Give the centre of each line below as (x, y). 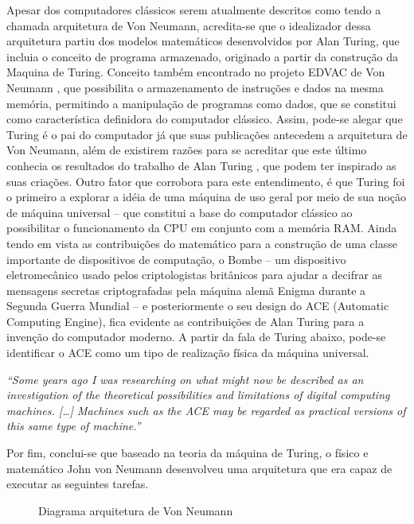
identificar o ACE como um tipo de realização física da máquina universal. (188, 353)
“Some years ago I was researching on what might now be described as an (185, 379)
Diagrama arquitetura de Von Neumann (136, 510)
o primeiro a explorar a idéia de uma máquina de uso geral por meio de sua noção (207, 197)
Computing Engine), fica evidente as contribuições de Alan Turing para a (186, 321)
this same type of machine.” (74, 426)
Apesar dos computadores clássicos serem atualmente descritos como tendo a (194, 10)
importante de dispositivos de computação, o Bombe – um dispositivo (176, 259)
